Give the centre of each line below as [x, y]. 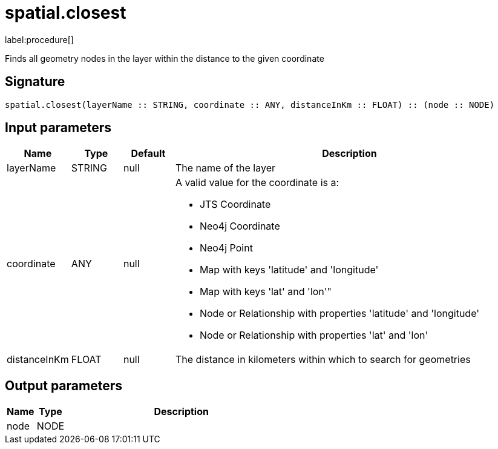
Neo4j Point [226, 248]
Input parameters [58, 128]
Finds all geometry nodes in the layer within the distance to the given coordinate [165, 58]
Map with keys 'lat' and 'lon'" [266, 292]
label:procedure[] [39, 39]
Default [148, 154]
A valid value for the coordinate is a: [257, 183]
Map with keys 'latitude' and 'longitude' [289, 270]
